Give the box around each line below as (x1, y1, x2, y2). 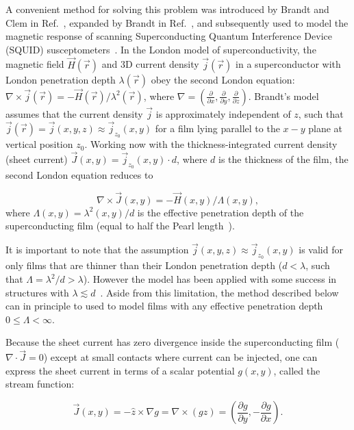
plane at (308, 121, 343, 135)
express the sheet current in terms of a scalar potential (5, 363, 235, 377)
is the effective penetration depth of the (137, 205, 304, 219)
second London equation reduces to (5, 168, 153, 182)
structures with (5, 285, 69, 299)
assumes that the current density (5, 107, 143, 121)
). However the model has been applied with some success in (83, 272, 337, 286)
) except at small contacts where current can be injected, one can (43, 350, 318, 364)
